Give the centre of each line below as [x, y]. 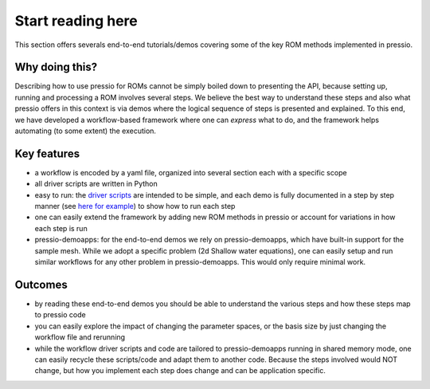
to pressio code [61, 315]
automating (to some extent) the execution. [86, 131]
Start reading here [76, 21]
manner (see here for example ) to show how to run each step [135, 206]
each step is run [61, 228]
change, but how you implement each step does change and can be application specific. [180, 371]
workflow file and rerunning [80, 337]
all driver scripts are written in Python [96, 184]
